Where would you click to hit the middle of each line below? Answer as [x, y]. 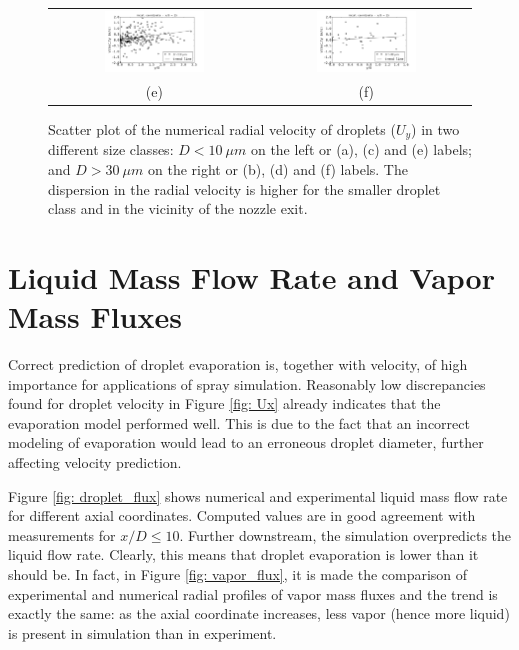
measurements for [62, 534]
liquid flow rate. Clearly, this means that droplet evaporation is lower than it [243, 554]
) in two [435, 128]
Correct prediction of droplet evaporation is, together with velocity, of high [238, 364]
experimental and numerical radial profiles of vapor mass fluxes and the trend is [253, 593]
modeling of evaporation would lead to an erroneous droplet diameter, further [246, 442]
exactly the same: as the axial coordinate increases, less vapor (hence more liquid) [259, 613]
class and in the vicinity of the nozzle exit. [178, 208]
